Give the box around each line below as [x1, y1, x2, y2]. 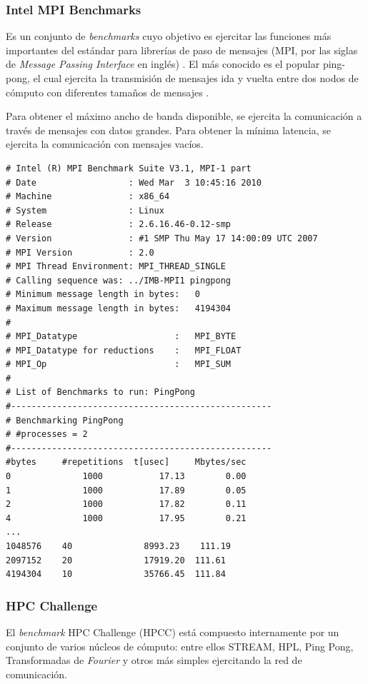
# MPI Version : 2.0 [6, 247, 154, 258]
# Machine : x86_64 [6, 191, 170, 202]
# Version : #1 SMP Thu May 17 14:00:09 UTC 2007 [6, 233, 318, 243]
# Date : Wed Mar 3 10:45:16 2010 [6, 177, 262, 188]
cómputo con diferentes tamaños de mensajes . [6, 84, 209, 99]
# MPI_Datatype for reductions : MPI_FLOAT [6, 345, 242, 356]
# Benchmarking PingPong [6, 415, 124, 426]
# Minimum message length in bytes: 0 [6, 289, 201, 300]
